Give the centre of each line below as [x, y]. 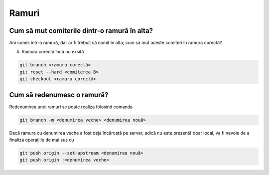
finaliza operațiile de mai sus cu [42, 140]
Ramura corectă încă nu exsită [53, 52]
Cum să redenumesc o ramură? [59, 95]
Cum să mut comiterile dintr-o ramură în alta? [81, 31]
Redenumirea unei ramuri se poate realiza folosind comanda [71, 107]
